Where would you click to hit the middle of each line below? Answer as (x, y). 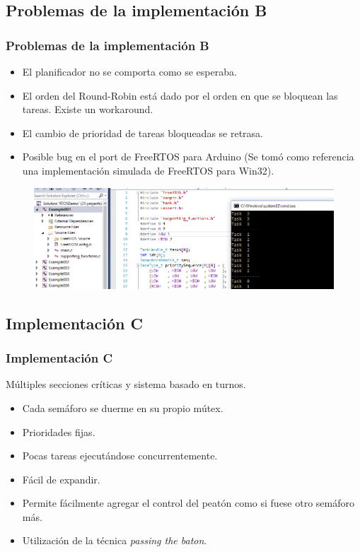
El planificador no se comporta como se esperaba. (129, 71)
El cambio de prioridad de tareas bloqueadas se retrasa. (143, 133)
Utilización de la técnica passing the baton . (115, 540)
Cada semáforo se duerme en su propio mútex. (123, 407)
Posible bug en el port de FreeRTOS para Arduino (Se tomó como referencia (188, 157)
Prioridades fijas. (59, 431)
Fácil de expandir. (61, 479)
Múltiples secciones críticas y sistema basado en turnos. (126, 384)
